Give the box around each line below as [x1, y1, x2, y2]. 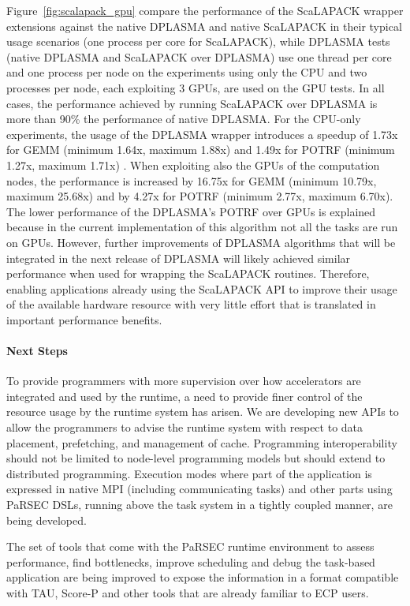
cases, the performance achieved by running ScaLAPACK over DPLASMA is [6, 95, 378, 111]
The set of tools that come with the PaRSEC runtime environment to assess [6, 538, 375, 555]
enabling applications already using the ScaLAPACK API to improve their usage [6, 280, 397, 297]
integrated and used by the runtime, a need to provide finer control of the [6, 387, 363, 404]
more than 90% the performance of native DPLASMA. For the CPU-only [6, 110, 361, 127]
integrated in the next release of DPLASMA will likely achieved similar [6, 249, 351, 266]
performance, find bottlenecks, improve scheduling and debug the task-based [6, 553, 375, 570]
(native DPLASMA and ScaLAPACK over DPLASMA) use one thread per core [6, 48, 392, 65]
